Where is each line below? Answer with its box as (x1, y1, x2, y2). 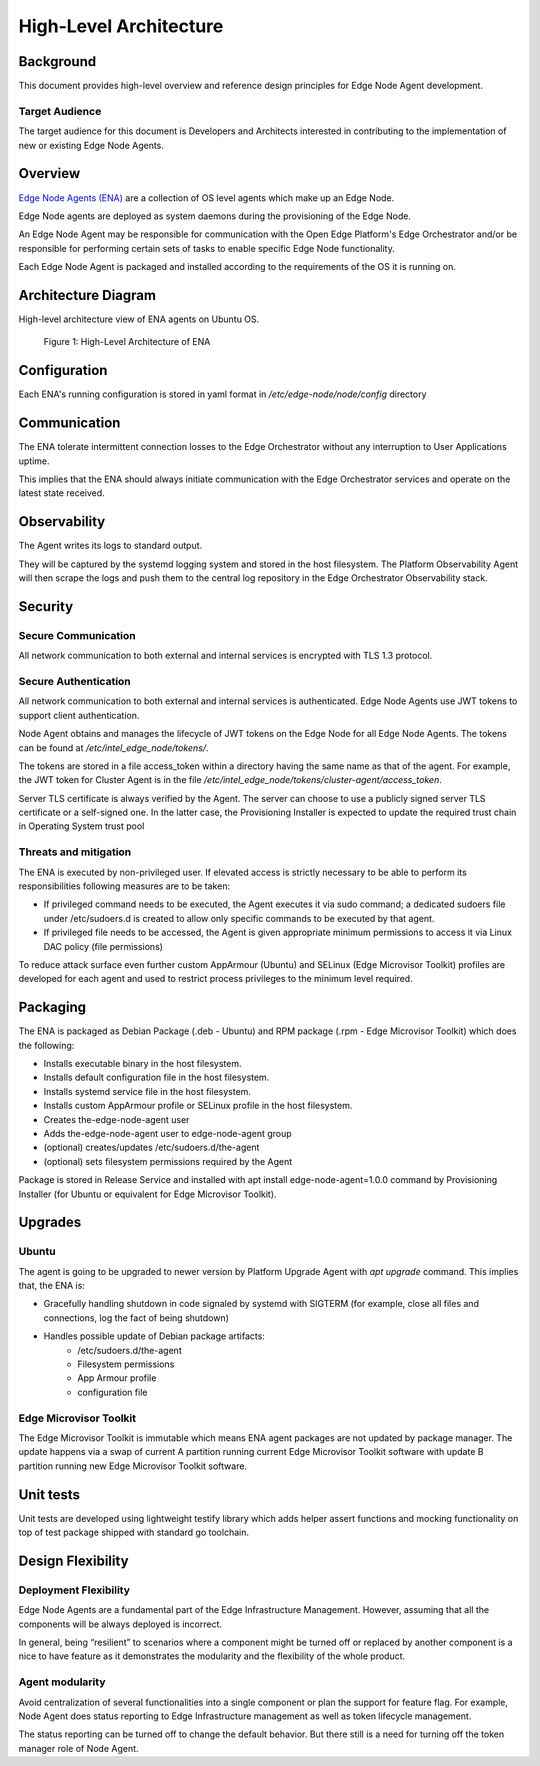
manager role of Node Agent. (18, 1742, 139, 1754)
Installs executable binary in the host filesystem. (43, 1058, 242, 1070)
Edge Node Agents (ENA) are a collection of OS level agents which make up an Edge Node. (18, 191, 395, 204)
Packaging (18, 999, 87, 1016)
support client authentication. (18, 709, 140, 721)
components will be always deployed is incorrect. (18, 1618, 223, 1630)
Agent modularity (18, 1675, 106, 1689)
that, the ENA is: (18, 1280, 85, 1292)
